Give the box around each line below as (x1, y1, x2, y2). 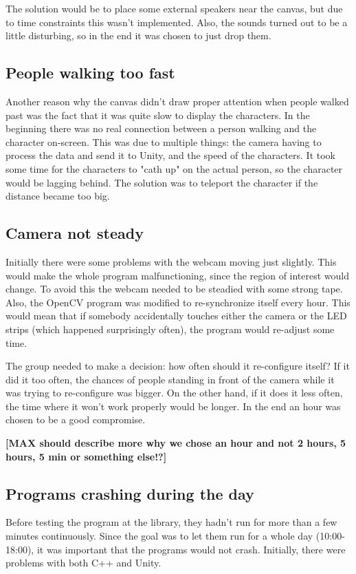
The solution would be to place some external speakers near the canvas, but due (5, 1, 343, 15)
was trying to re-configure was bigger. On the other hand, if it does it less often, (5, 385, 343, 400)
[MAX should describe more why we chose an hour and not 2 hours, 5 (5, 436, 346, 450)
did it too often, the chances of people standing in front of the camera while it (5, 372, 335, 386)
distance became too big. (5, 189, 110, 203)
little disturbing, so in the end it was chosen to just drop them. (5, 28, 271, 43)
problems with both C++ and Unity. (5, 555, 162, 570)
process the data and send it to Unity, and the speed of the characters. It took (5, 148, 335, 162)
